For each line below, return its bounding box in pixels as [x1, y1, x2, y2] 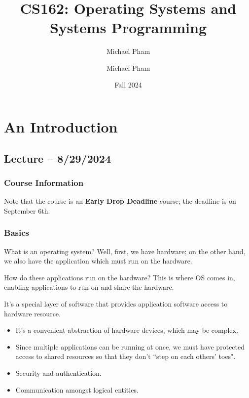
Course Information [4, 176, 84, 188]
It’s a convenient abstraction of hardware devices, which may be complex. [15, 325, 238, 335]
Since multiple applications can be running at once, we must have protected [15, 341, 245, 352]
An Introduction [4, 117, 118, 137]
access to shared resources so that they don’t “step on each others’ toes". [15, 351, 236, 361]
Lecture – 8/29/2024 [4, 150, 111, 166]
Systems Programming [49, 17, 207, 38]
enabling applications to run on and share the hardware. [4, 282, 174, 292]
